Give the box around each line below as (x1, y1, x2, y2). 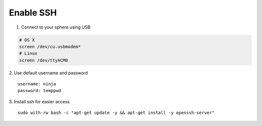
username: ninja (17, 81, 56, 87)
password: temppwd (17, 88, 62, 94)
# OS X (19, 37, 35, 43)
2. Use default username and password (9, 70, 88, 76)
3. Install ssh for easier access (9, 98, 70, 104)
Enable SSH (9, 7, 57, 18)
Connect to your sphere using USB (21, 24, 91, 30)
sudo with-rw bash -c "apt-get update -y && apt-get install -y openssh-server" (17, 110, 215, 116)
